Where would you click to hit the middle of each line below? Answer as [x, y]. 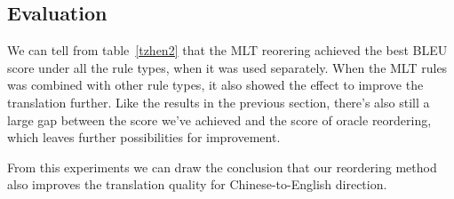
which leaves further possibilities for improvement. [144, 137]
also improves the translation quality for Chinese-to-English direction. [197, 184]
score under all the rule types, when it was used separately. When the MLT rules [227, 67]
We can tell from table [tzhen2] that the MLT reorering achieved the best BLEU [227, 50]
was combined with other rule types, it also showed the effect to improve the [215, 85]
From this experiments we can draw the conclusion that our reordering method [222, 167]
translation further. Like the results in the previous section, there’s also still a [219, 102]
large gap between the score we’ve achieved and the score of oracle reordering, [219, 119]
